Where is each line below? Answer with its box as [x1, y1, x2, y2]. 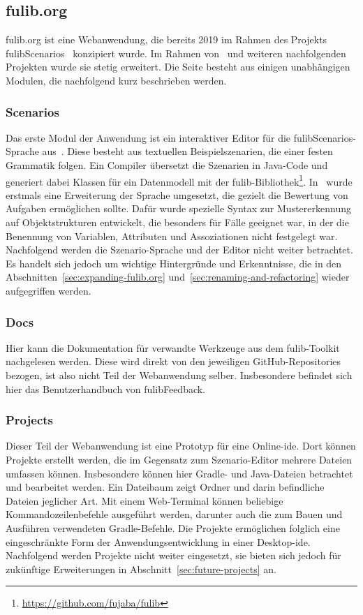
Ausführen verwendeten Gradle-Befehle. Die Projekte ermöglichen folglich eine [6, 520, 340, 535]
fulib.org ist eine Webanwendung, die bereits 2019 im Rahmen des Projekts [6, 32, 327, 47]
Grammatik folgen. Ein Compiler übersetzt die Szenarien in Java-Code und [6, 157, 328, 172]
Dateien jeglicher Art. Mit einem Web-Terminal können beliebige [6, 493, 283, 507]
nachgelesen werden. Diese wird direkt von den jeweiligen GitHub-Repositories [6, 354, 341, 369]
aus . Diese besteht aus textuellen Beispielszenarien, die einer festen [42, 144, 333, 158]
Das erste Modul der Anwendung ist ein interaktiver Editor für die [6, 130, 291, 145]
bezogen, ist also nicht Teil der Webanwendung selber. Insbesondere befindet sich [6, 367, 353, 382]
